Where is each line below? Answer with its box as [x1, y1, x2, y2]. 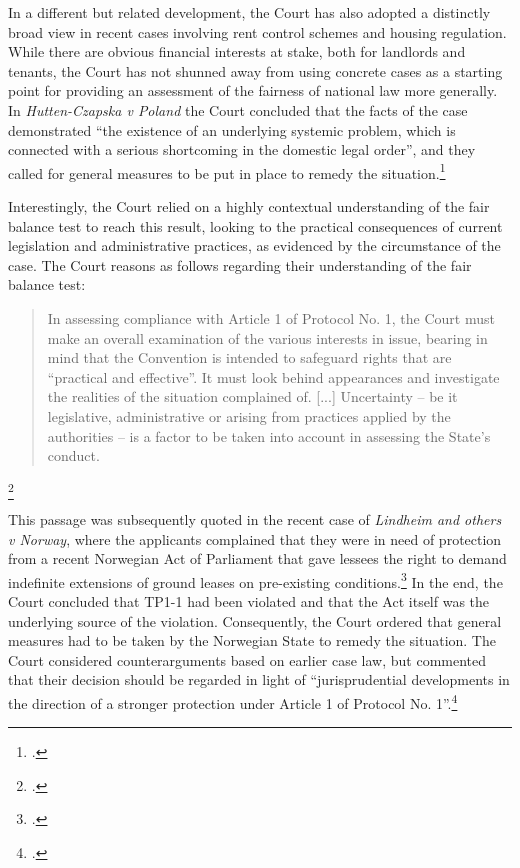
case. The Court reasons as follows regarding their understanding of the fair [8, 254, 472, 275]
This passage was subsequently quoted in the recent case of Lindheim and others [8, 509, 502, 530]
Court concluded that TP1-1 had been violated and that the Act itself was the [8, 591, 490, 612]
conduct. [47, 445, 100, 466]
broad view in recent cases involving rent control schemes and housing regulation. [8, 21, 507, 42]
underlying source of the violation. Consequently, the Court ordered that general [8, 610, 502, 631]
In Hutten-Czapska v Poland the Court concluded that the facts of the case [8, 99, 468, 120]
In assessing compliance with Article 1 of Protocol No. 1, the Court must [47, 307, 495, 328]
